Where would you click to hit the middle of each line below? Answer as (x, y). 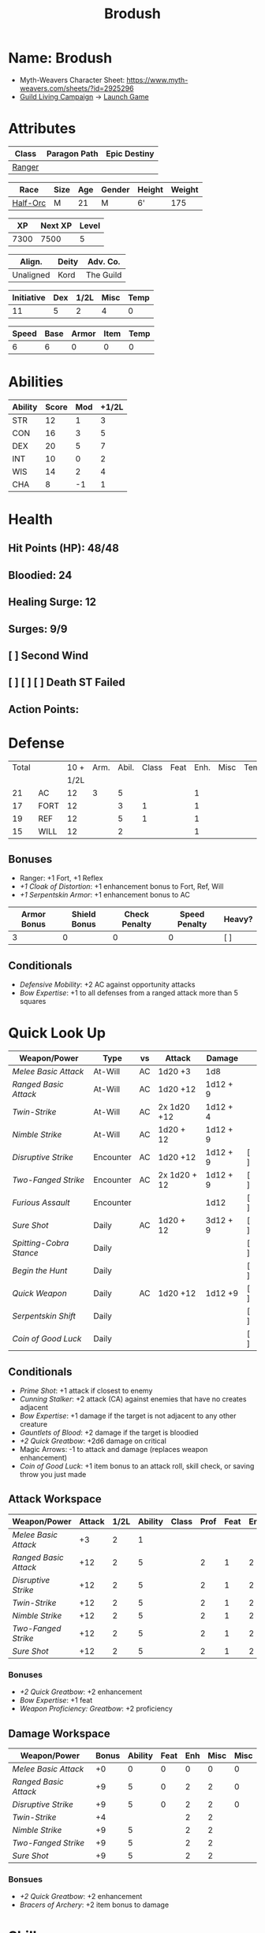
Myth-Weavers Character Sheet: (72, 80)
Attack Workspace (55, 1499)
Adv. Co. (104, 261)
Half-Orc (29, 203)
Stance (25, 1253)
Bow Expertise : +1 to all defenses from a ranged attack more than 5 (129, 993)
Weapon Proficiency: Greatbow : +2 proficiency (96, 1709)
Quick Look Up (57, 1033)
